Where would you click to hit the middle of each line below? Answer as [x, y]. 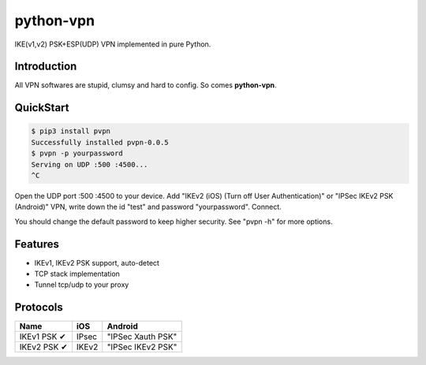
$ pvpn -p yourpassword [77, 153]
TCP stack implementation [77, 274]
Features [37, 244]
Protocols [39, 307]
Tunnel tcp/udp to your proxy [82, 285]
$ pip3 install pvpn [71, 131]
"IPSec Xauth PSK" [142, 337]
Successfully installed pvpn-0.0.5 [100, 142]
